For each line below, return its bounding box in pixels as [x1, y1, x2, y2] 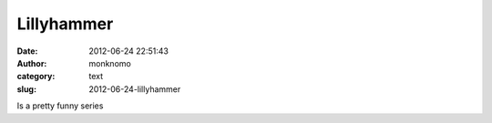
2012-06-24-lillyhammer [88, 83, 181, 95]
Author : [16, 57, 47, 68]
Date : [16, 46, 38, 56]
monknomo [88, 57, 131, 68]
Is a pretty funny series [16, 100, 104, 111]
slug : [16, 83, 36, 95]
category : [16, 71, 56, 82]
